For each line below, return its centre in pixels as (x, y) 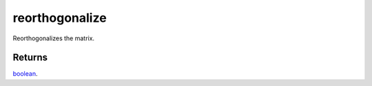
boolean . (25, 74)
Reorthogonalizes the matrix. (54, 38)
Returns (30, 58)
